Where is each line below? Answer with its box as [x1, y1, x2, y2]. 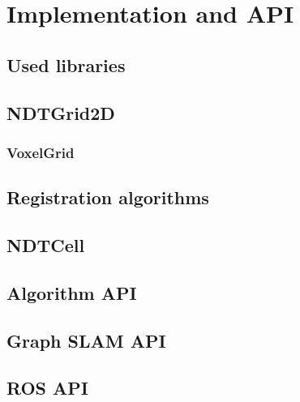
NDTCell [6, 232, 85, 257]
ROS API [6, 375, 88, 400]
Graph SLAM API [6, 327, 166, 353]
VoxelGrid [6, 142, 75, 162]
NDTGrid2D [6, 100, 115, 125]
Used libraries [6, 52, 126, 77]
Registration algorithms [6, 185, 209, 210]
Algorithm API [6, 280, 137, 305]
